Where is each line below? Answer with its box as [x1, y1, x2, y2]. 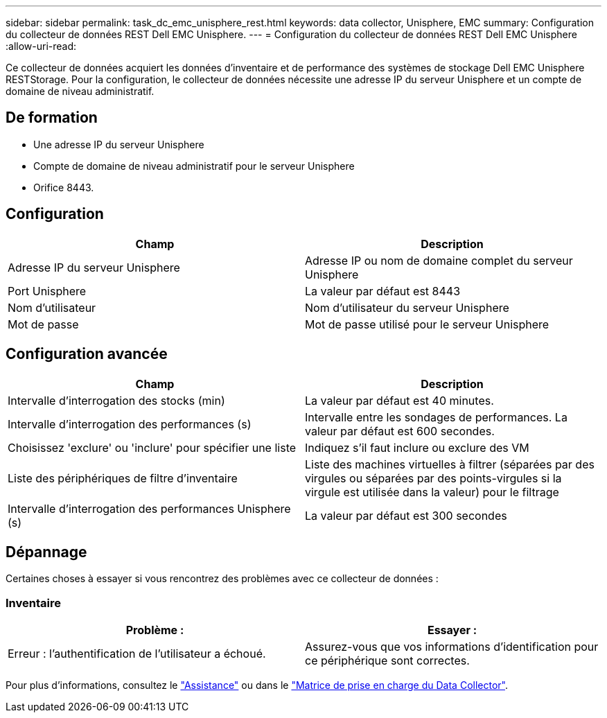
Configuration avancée [6, 345, 168, 363]
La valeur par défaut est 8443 [305, 283, 461, 298]
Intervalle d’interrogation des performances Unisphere [8, 501, 291, 516]
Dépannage [6, 543, 87, 561]
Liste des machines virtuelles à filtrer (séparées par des [305, 457, 595, 471]
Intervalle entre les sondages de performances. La [305, 410, 568, 424]
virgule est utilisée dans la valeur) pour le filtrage [305, 484, 559, 499]
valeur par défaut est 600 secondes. [305, 423, 495, 438]
